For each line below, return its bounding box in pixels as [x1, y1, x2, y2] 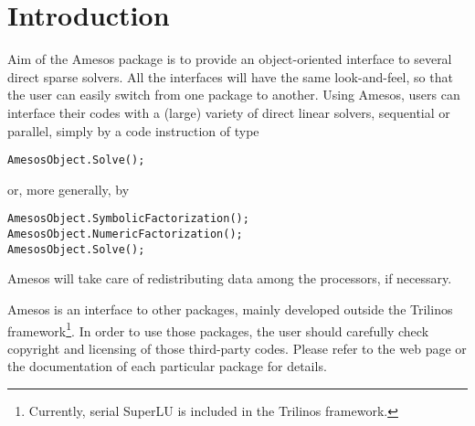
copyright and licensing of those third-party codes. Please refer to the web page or [7, 338, 467, 357]
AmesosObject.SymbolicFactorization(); [7, 212, 249, 226]
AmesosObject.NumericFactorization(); [7, 228, 243, 240]
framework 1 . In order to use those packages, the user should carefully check [7, 318, 429, 340]
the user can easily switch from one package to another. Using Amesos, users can [7, 85, 460, 104]
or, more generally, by [7, 179, 130, 198]
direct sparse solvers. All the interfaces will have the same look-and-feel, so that [7, 67, 453, 86]
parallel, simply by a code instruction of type [7, 121, 259, 140]
